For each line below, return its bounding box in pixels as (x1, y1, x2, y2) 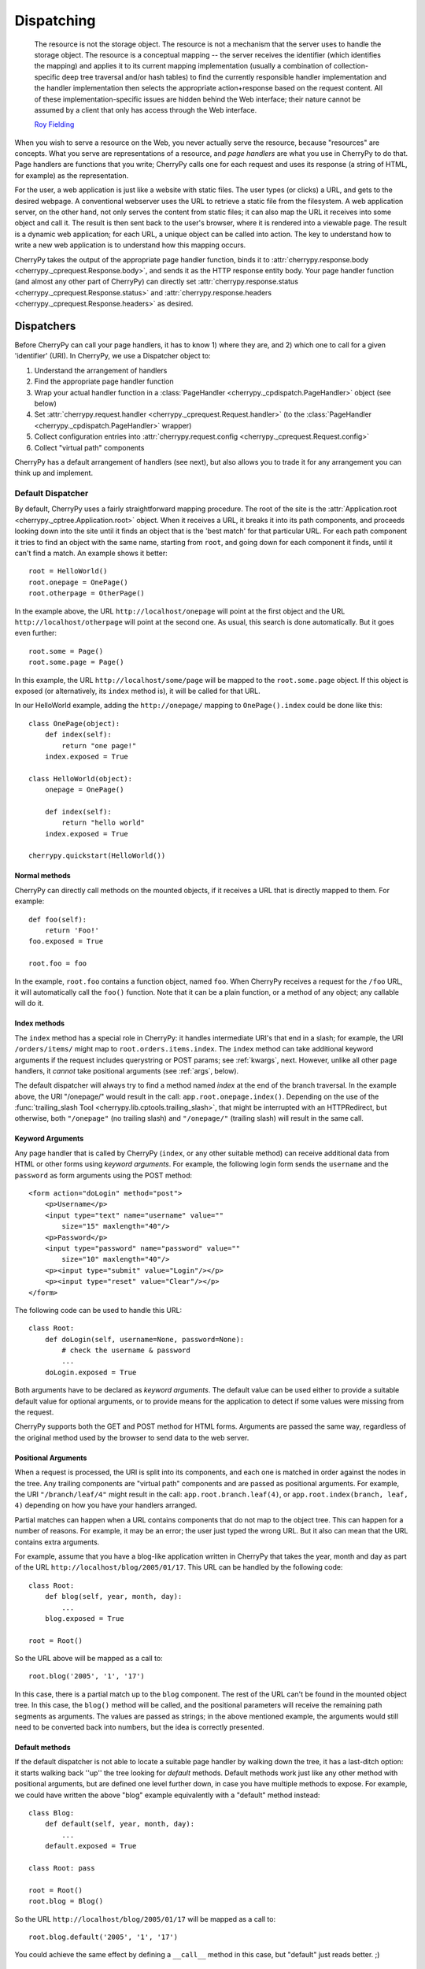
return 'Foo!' (44, 925, 100, 935)
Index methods (14, 1018, 65, 1028)
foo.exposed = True (28, 937, 104, 946)
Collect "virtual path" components (34, 443, 145, 452)
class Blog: (28, 1808, 75, 1817)
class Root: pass (28, 1863, 95, 1872)
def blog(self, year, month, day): (44, 1592, 183, 1601)
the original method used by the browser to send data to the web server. (14, 1433, 249, 1442)
